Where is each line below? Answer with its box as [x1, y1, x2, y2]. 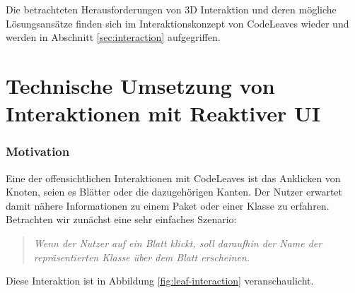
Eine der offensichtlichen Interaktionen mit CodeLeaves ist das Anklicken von [6, 170, 341, 185]
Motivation [6, 143, 70, 160]
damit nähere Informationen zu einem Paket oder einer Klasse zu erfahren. [6, 198, 330, 213]
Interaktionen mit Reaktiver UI [6, 99, 321, 128]
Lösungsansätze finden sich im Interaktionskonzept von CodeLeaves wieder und [6, 16, 349, 30]
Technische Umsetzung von [6, 71, 275, 100]
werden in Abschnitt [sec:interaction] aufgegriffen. [6, 30, 221, 44]
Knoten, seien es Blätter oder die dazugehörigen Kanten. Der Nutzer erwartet [6, 184, 343, 199]
